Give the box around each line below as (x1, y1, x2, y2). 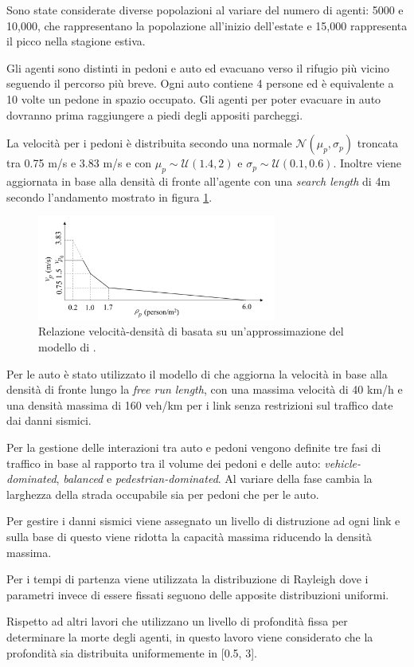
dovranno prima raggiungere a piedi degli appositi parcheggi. (6, 106, 303, 123)
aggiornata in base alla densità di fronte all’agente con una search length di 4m (6, 172, 391, 189)
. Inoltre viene (333, 155, 401, 171)
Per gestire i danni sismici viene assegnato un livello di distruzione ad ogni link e (6, 512, 400, 529)
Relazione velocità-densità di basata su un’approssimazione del (38, 323, 344, 339)
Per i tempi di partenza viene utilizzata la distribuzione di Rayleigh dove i (6, 571, 369, 587)
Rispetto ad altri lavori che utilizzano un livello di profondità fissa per (6, 613, 348, 630)
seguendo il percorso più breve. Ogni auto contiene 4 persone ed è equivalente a (6, 75, 394, 92)
